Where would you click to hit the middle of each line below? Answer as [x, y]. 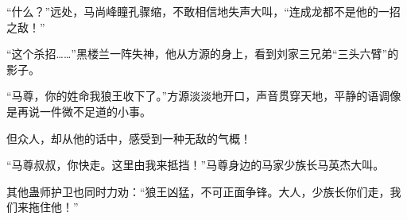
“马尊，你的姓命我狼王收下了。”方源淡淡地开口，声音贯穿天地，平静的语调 [198, 96]
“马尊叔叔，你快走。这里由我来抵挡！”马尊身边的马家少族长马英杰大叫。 [196, 165]
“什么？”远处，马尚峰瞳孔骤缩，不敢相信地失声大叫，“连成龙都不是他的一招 [203, 11]
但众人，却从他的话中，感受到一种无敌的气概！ [129, 138]
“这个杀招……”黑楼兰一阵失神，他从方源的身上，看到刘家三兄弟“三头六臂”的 [203, 54]
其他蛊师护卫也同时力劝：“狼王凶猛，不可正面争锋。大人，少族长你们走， [198, 191]
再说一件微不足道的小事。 [84, 111]
